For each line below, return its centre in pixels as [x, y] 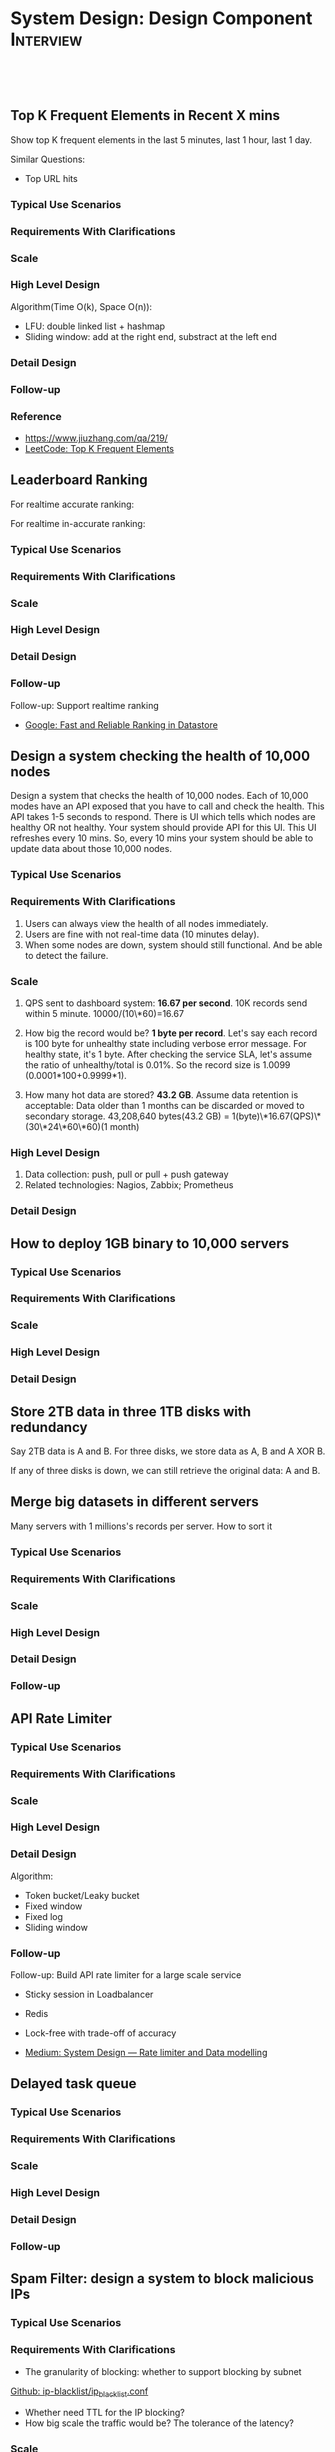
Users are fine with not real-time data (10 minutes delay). [142, 934]
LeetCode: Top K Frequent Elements [99, 448]
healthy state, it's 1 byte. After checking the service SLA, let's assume [168, 1054]
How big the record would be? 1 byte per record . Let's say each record [171, 1033]
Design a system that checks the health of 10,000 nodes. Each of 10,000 [159, 796]
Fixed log [43, 1916]
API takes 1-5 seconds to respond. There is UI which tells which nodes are [163, 817]
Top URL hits [51, 178]
